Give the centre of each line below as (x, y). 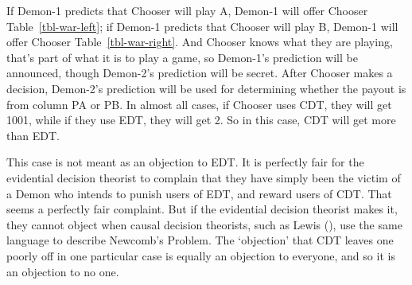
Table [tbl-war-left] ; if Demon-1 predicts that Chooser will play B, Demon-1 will (202, 26)
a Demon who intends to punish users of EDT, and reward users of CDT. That (199, 193)
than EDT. (33, 135)
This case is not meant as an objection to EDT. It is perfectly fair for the (185, 162)
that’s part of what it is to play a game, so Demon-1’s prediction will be (182, 57)
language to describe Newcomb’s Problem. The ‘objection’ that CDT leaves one (200, 240)
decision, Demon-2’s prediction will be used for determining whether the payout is (206, 88)
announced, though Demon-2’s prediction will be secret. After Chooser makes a (200, 73)
